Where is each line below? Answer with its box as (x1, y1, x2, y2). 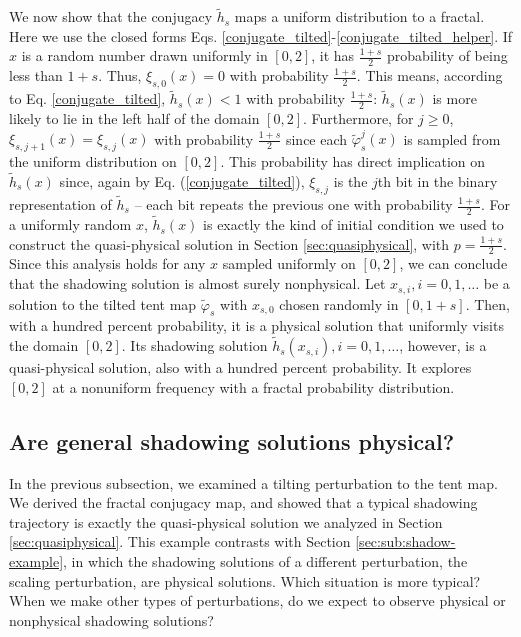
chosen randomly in (279, 293, 399, 314)
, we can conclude (399, 253, 508, 274)
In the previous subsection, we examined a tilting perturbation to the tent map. (9, 472, 498, 493)
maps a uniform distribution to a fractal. (234, 6, 485, 27)
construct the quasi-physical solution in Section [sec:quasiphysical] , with (9, 233, 450, 254)
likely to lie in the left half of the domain (9, 108, 260, 129)
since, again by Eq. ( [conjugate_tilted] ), (59, 171, 305, 191)
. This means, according (356, 65, 503, 86)
